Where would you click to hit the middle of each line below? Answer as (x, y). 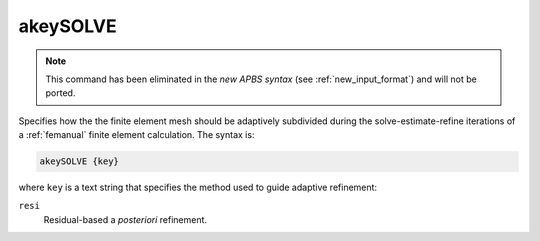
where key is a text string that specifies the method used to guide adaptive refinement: (198, 187)
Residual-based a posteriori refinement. (125, 219)
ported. (60, 93)
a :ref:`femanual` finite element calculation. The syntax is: (136, 135)
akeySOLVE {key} (79, 161)
